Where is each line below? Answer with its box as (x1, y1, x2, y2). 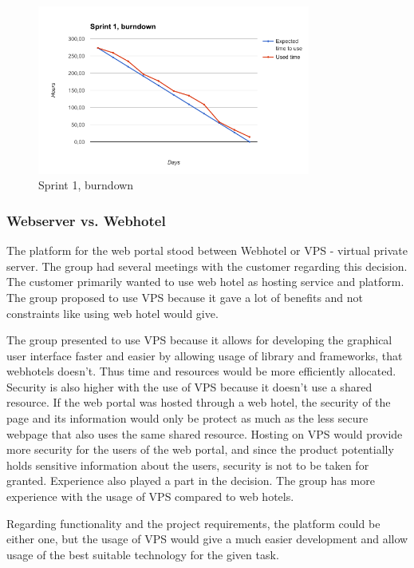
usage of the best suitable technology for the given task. (6, 546, 279, 562)
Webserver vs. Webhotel (6, 210, 166, 230)
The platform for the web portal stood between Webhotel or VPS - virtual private (6, 242, 408, 259)
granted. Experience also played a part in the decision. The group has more (6, 472, 375, 489)
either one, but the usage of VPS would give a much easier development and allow (6, 530, 408, 547)
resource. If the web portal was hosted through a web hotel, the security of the (6, 394, 391, 411)
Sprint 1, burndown (38, 177, 134, 193)
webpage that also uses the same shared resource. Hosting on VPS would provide (6, 425, 403, 442)
